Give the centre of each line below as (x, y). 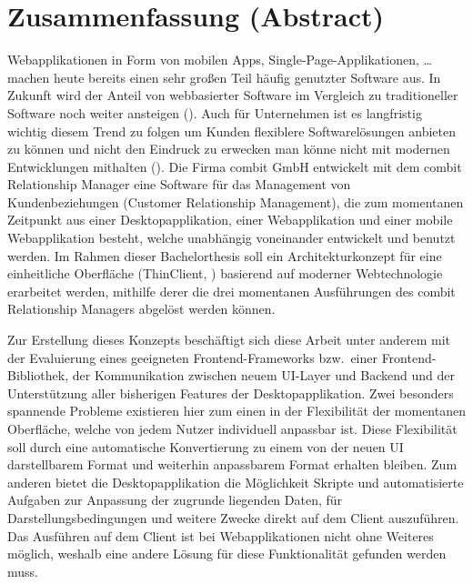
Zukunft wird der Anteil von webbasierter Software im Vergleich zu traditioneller (233, 95)
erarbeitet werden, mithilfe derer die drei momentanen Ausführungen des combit (231, 291)
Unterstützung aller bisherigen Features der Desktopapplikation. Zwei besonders (231, 393)
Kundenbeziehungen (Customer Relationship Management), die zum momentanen (236, 201)
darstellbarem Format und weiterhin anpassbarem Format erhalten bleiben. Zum (232, 464)
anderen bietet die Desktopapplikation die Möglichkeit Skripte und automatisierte (236, 482)
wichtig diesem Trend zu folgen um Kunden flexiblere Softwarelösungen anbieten (232, 131)
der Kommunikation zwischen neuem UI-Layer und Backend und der (263, 375)
